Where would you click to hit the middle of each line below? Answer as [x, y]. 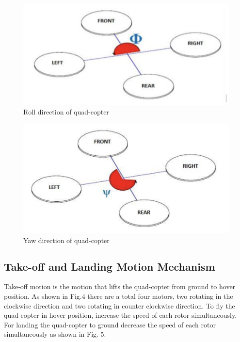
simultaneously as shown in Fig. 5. [55, 334]
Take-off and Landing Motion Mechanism [110, 266]
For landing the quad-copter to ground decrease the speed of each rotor [110, 324]
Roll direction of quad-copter [66, 112]
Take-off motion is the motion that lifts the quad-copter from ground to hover [120, 286]
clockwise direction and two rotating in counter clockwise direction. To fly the [120, 305]
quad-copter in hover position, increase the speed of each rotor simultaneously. [120, 315]
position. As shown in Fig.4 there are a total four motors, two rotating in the [119, 296]
